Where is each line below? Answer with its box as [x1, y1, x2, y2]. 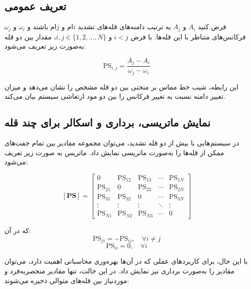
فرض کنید [198, 21, 227, 32]
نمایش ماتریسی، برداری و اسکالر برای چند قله [4, 115, 211, 130]
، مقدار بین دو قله [4, 31, 56, 41]
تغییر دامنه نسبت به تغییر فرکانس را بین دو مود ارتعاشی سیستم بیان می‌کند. [4, 91, 225, 101]
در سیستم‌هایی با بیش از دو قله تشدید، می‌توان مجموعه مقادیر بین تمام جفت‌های [4, 138, 239, 148]
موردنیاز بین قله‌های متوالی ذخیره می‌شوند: [4, 275, 129, 285]
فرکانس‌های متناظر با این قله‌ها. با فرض [131, 31, 246, 41]
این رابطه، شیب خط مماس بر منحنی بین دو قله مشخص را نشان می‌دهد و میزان [4, 81, 239, 91]
